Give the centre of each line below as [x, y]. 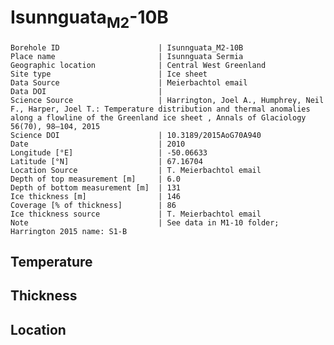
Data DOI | [86, 91]
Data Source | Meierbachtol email [129, 82]
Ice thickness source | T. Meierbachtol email [136, 214]
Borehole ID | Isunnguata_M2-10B [127, 47]
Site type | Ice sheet [109, 74]
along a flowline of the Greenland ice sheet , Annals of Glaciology [158, 117]
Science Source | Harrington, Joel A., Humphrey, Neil [167, 100]
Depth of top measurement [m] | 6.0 [96, 179]
